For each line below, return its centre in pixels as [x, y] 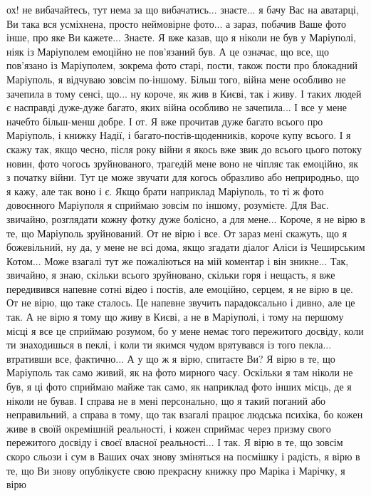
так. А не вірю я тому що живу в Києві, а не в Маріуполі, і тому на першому [175, 317]
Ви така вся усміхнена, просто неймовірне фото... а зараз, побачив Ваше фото [176, 23]
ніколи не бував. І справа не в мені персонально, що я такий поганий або [166, 400]
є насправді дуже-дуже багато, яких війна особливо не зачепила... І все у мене [177, 107]
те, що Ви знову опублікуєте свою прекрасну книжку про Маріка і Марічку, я [176, 470]
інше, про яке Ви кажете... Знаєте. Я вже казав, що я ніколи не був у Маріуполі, [181, 37]
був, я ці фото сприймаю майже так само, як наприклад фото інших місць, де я [179, 387]
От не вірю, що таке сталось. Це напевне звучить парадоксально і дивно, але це [181, 303]
